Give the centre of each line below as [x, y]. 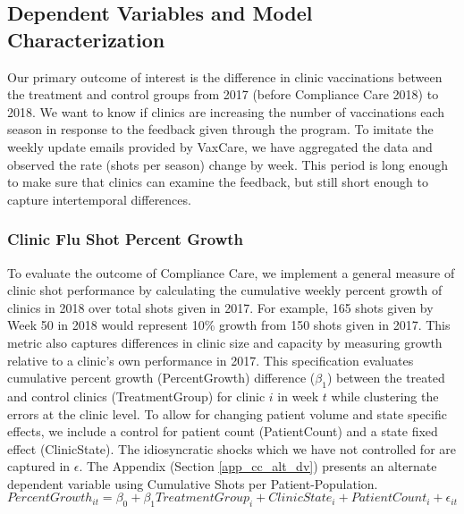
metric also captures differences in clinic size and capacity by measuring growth [225, 342]
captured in [39, 466]
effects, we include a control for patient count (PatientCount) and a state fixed [223, 431]
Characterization [86, 39]
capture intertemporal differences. [99, 199]
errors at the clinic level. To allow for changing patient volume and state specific [227, 413]
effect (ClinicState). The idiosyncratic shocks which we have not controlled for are [232, 448]
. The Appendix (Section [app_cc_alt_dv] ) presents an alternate [258, 466]
